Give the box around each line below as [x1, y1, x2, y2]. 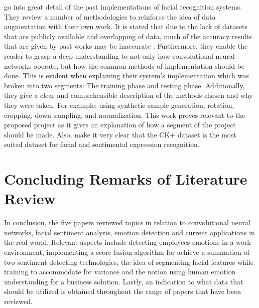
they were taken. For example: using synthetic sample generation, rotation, [4, 99, 234, 110]
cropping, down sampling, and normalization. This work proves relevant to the [4, 109, 245, 120]
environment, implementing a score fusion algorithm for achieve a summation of [4, 247, 249, 257]
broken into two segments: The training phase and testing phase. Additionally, [4, 80, 245, 90]
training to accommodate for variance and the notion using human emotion [4, 266, 236, 277]
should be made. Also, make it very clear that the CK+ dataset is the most [4, 129, 236, 139]
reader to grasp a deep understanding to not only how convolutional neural [4, 50, 235, 61]
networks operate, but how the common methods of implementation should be [4, 60, 245, 71]
